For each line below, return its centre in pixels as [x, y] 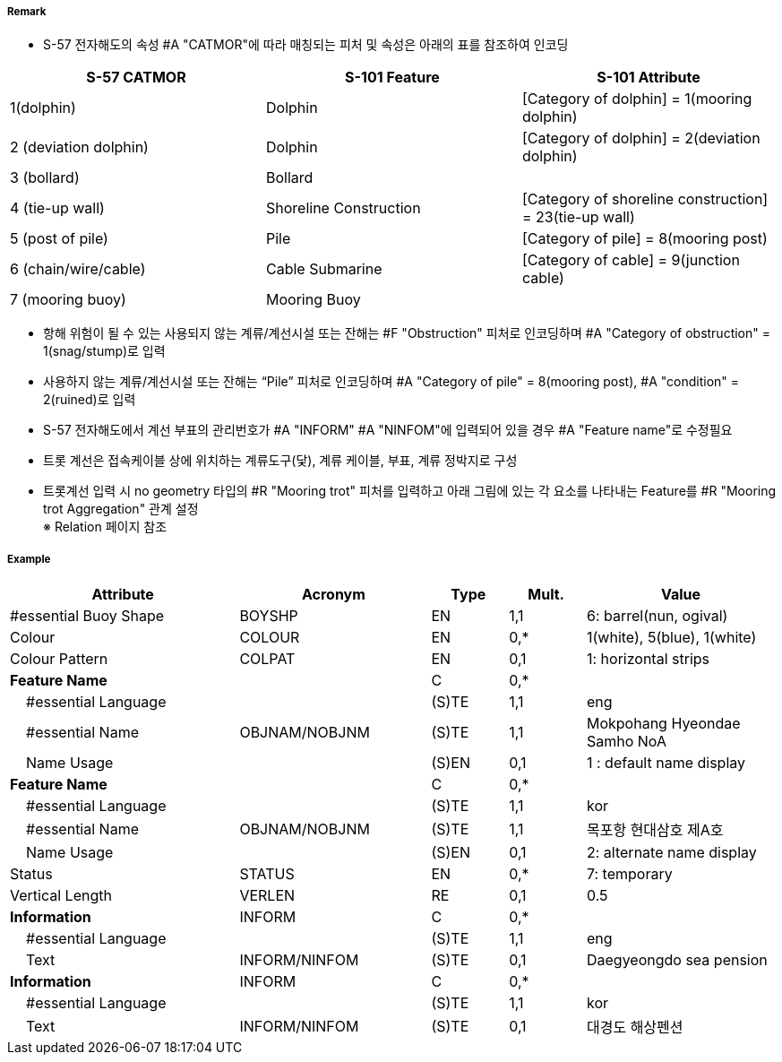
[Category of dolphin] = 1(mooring [637, 99]
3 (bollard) [45, 178]
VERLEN [267, 896]
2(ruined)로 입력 [90, 400]
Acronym [333, 595]
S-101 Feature [392, 78]
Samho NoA [626, 742]
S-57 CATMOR [136, 78]
